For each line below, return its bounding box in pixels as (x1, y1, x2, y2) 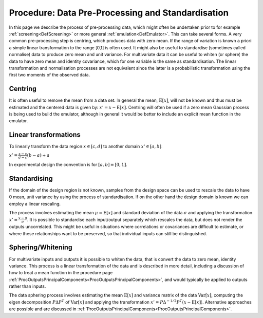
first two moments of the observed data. (9, 72, 90, 78)
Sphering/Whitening (9, 243, 73, 252)
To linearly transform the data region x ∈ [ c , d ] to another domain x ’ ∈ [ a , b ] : (9, 144, 163, 150)
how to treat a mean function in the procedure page (9, 270, 113, 276)
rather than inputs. (9, 283, 46, 289)
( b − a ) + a (27, 152, 50, 158)
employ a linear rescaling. (9, 201, 61, 206)
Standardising (9, 174, 53, 183)
